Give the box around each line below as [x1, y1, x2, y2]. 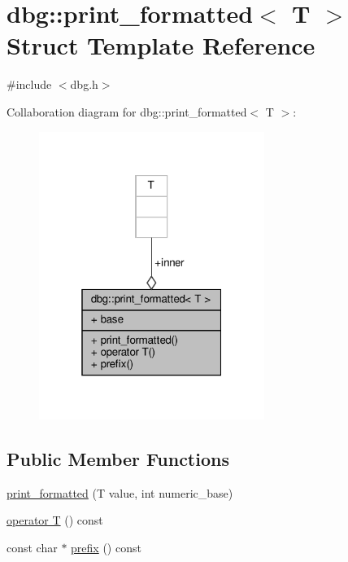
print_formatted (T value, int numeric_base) [7, 484, 233, 501]
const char [7, 538, 58, 555]
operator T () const [7, 512, 103, 529]
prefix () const [71, 538, 141, 555]
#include [7, 76, 52, 93]
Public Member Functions [7, 446, 229, 471]
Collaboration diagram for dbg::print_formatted [7, 103, 247, 120]
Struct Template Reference [7, 29, 315, 62]
